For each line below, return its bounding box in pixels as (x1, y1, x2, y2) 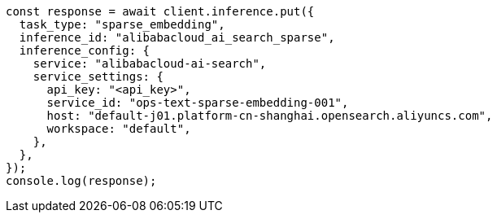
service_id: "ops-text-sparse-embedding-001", (46, 96, 349, 109)
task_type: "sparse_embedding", (19, 18, 225, 31)
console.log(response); (6, 174, 157, 187)
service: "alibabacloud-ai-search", (33, 57, 267, 70)
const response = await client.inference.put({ (6, 5, 315, 18)
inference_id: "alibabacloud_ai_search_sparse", (19, 31, 335, 44)
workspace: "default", (46, 122, 191, 135)
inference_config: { (19, 44, 150, 57)
